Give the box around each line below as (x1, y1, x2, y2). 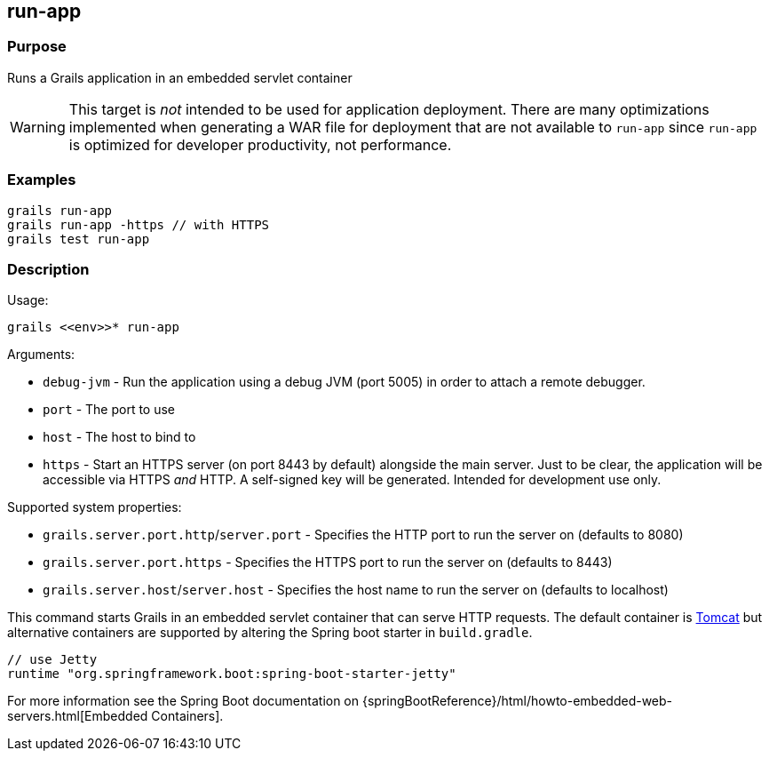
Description (7, 259, 90, 278)
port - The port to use (43, 402, 176, 418)
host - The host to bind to (43, 429, 196, 445)
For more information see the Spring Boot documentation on (7, 693, 360, 709)
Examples (7, 171, 76, 189)
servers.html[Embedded (7, 708, 148, 724)
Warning (10, 117, 66, 136)
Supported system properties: (7, 499, 182, 515)
